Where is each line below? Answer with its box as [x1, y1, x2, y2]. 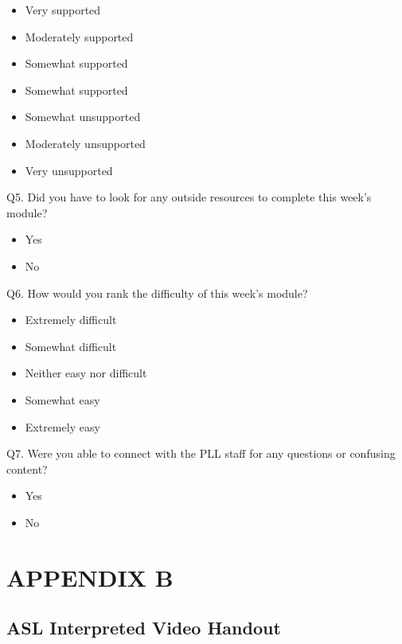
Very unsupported [25, 162, 113, 178]
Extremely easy [25, 418, 100, 435]
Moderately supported [25, 28, 134, 45]
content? [6, 460, 48, 477]
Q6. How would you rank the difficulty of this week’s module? [6, 284, 308, 301]
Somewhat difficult [25, 338, 117, 354]
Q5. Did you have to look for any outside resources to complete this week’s [6, 189, 372, 205]
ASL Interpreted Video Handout [6, 615, 281, 640]
